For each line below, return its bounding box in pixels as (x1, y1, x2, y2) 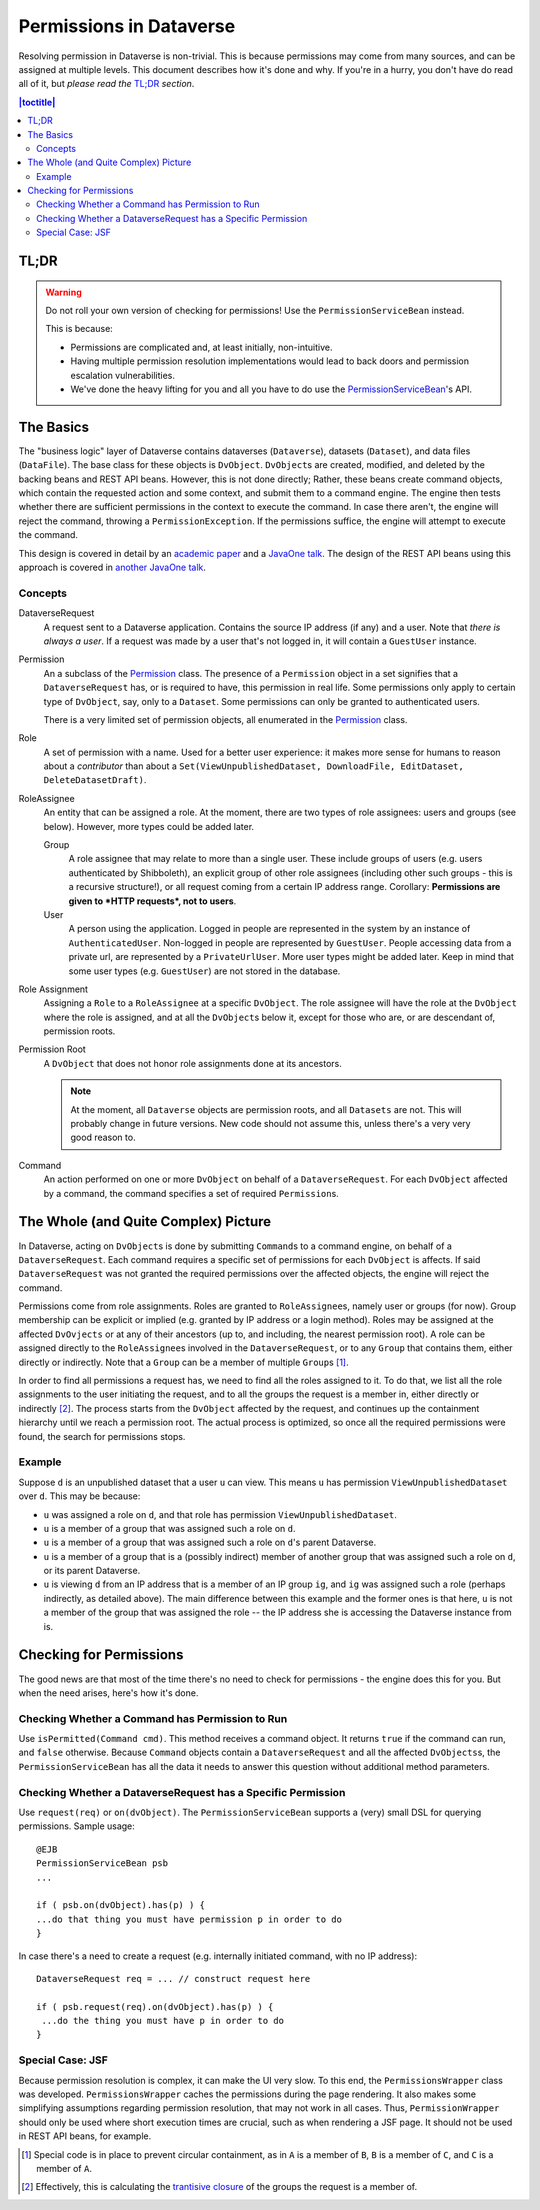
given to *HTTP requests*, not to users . (68, 895, 237, 907)
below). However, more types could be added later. (43, 820, 255, 832)
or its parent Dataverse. (43, 1565, 141, 1577)
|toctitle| (18, 96, 56, 108)
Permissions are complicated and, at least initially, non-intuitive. (70, 341, 333, 353)
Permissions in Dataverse (18, 15, 236, 37)
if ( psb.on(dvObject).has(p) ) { (36, 1900, 205, 1911)
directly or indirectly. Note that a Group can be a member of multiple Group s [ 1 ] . (18, 1356, 349, 1368)
